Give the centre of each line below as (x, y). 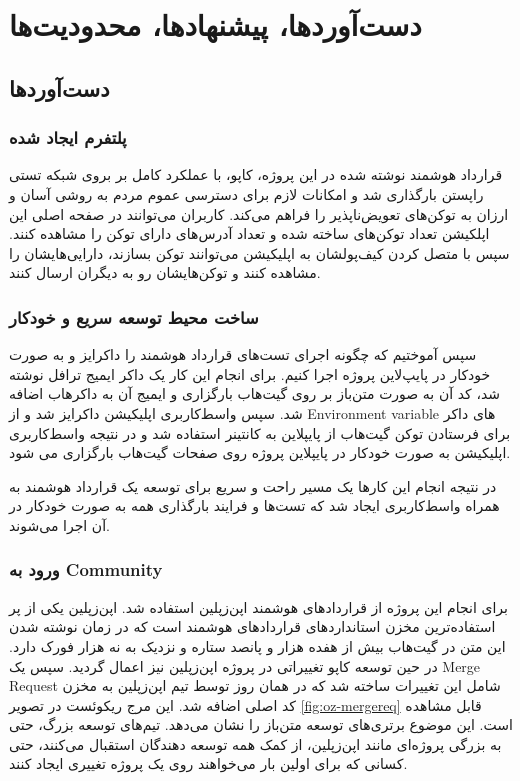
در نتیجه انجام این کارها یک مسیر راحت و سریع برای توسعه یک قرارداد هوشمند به (253, 485)
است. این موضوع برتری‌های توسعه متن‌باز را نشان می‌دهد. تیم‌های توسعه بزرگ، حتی (261, 724)
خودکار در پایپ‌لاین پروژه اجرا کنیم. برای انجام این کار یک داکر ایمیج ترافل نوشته (250, 373)
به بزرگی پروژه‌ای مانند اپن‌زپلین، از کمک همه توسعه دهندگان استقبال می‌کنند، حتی (255, 743)
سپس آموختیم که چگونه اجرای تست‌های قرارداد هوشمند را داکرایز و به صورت (243, 354)
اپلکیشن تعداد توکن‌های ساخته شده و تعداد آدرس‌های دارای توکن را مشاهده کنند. (249, 233)
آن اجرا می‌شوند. (59, 524)
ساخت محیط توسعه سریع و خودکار (134, 316)
